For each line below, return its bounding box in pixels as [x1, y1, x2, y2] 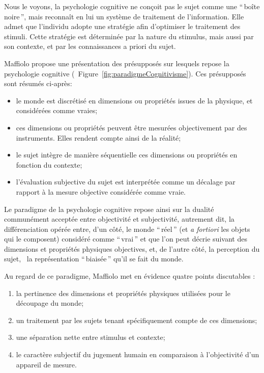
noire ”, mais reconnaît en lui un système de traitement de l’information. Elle [4, 11, 244, 21]
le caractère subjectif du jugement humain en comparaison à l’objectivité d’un [16, 349, 259, 360]
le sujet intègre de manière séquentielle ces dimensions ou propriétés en [16, 149, 238, 160]
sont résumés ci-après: [4, 78, 72, 89]
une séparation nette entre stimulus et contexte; [16, 332, 165, 342]
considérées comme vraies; [16, 105, 98, 116]
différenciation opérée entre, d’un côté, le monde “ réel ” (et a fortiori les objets [4, 223, 250, 234]
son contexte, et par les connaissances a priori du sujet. [4, 41, 176, 51]
